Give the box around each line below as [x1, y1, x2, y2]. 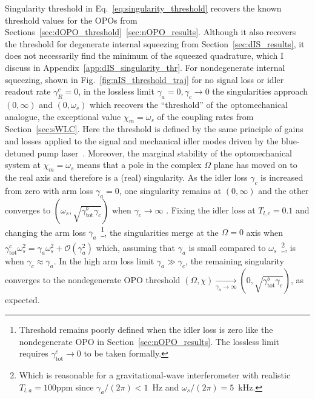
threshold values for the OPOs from [5, 13, 138, 26]
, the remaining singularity [185, 254, 284, 267]
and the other [258, 184, 309, 196]
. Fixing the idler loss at [166, 203, 256, 216]
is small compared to [188, 241, 266, 253]
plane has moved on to [213, 158, 297, 171]
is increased [260, 170, 303, 183]
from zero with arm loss [5, 184, 93, 196]
